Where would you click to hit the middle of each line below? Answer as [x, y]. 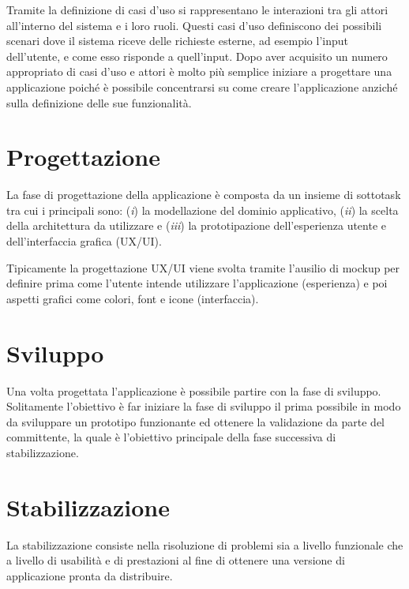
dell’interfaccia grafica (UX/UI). [84, 241]
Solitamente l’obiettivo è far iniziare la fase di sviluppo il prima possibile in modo [204, 406]
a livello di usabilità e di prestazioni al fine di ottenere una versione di [176, 560]
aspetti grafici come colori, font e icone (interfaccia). [133, 298]
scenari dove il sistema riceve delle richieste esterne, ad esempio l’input [177, 41]
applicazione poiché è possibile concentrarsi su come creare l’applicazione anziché [202, 86]
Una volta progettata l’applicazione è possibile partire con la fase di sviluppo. [194, 390]
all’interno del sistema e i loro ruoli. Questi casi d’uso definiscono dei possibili [194, 25]
